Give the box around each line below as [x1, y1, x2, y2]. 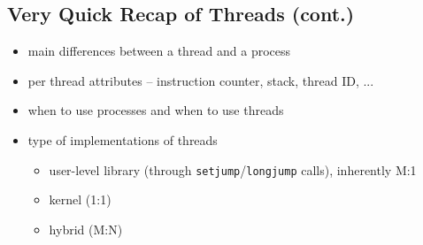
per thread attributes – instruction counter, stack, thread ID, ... [27, 71, 374, 89]
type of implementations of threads [27, 130, 218, 149]
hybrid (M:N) [49, 219, 123, 238]
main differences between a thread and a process [27, 42, 291, 60]
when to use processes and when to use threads [27, 101, 284, 119]
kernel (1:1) [49, 190, 112, 209]
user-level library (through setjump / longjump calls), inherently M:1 [49, 160, 417, 179]
